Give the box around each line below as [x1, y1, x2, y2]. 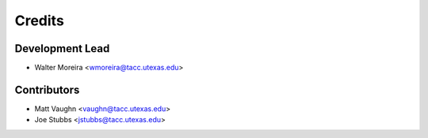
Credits [14, 12, 65, 29]
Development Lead [14, 42, 110, 55]
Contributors [14, 83, 80, 96]
